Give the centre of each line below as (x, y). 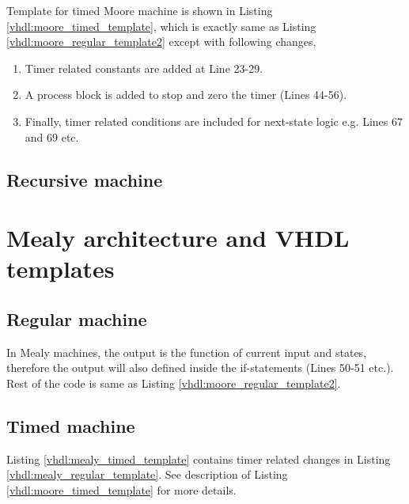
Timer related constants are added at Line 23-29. (144, 68)
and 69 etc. (52, 136)
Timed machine (71, 425)
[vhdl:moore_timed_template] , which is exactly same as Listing (161, 26)
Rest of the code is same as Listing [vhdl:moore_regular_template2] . (174, 383)
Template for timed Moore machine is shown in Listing (140, 10)
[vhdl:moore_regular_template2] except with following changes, (161, 42)
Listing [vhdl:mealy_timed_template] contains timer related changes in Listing (199, 459)
